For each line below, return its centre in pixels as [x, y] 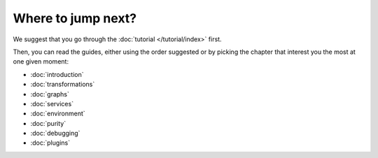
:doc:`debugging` [55, 134]
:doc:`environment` [58, 114]
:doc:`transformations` [63, 85]
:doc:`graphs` [50, 94]
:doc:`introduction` [57, 74]
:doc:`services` [52, 103]
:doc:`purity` [48, 123]
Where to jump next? [75, 18]
